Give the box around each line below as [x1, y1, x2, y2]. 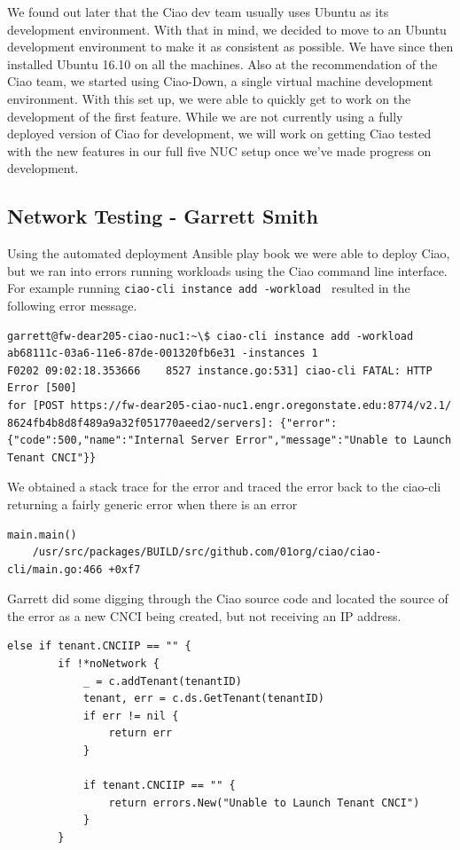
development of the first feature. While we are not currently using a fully [7, 106, 403, 125]
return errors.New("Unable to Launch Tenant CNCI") [108, 796, 420, 809]
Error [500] [7, 382, 77, 395]
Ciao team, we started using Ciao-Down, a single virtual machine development [7, 72, 433, 91]
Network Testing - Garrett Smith [7, 202, 318, 230]
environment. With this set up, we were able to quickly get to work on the [7, 89, 411, 107]
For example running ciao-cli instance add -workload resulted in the [7, 279, 410, 297]
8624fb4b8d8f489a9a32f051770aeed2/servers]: [7, 416, 274, 429]
